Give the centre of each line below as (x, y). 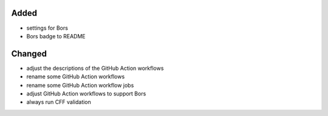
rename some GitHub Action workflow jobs (80, 85)
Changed (29, 54)
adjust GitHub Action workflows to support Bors (86, 94)
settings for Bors (47, 28)
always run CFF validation (59, 102)
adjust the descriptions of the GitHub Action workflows (95, 68)
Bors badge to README (56, 36)
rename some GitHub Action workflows (76, 77)
